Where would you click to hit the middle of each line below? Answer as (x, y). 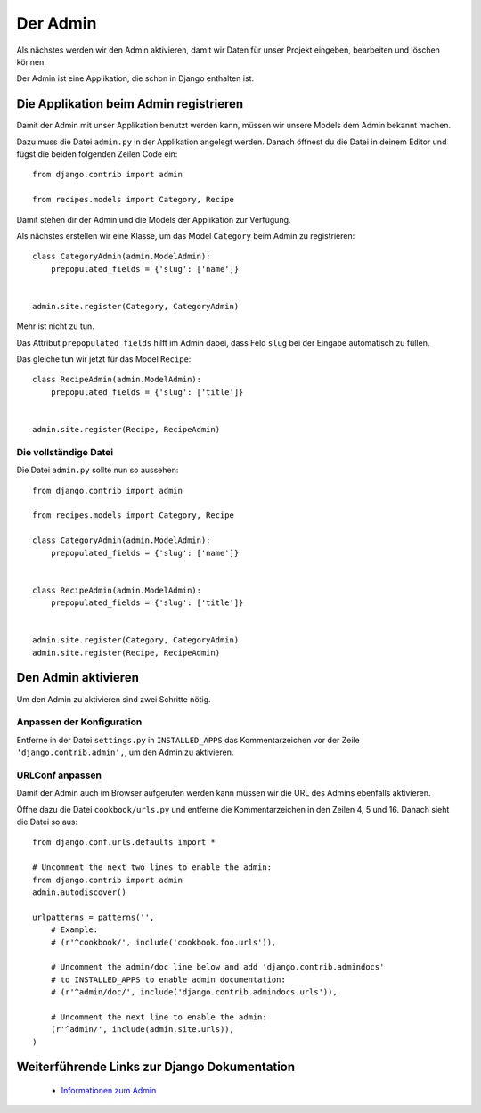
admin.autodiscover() (79, 892)
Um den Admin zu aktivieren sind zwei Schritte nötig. (114, 699)
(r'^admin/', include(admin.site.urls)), (143, 1030)
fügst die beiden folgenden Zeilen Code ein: (97, 154)
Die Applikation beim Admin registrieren (130, 104)
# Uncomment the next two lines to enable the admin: (152, 867)
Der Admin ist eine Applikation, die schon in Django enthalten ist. (135, 78)
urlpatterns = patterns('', (94, 917)
